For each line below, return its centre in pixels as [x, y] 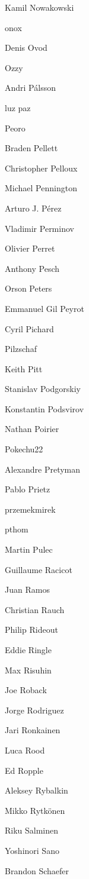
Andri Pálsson [30, 88]
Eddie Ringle [28, 650]
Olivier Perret [30, 248]
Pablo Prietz [28, 489]
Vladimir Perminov [39, 228]
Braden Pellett [31, 148]
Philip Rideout [31, 630]
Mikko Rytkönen [35, 810]
